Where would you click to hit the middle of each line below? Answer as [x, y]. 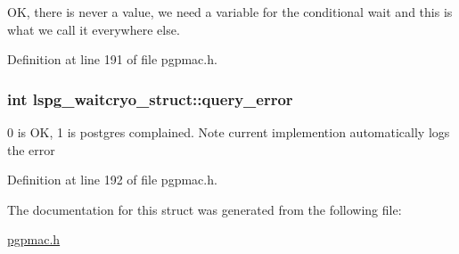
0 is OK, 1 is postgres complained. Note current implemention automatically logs [229, 132]
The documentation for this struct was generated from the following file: [205, 209]
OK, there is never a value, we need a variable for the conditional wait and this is [230, 12]
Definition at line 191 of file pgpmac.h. [112, 59]
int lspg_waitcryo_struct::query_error [150, 98]
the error [31, 149]
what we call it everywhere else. [94, 29]
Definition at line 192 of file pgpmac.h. [112, 180]
